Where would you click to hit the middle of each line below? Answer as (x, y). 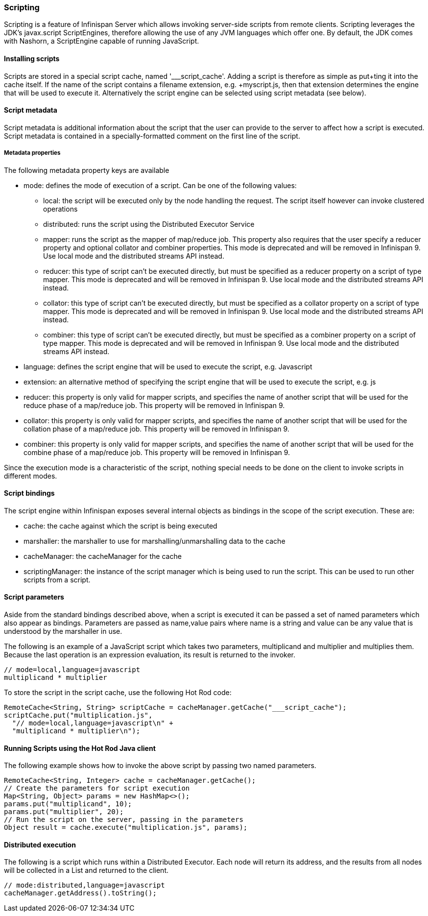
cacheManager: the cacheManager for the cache (103, 556)
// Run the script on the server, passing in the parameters (124, 820)
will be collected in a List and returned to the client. (86, 870)
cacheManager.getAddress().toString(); (80, 893)
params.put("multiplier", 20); (64, 812)
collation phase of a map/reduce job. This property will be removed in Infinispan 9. (156, 429)
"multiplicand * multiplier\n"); (76, 731)
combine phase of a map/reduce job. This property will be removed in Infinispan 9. (157, 452)
